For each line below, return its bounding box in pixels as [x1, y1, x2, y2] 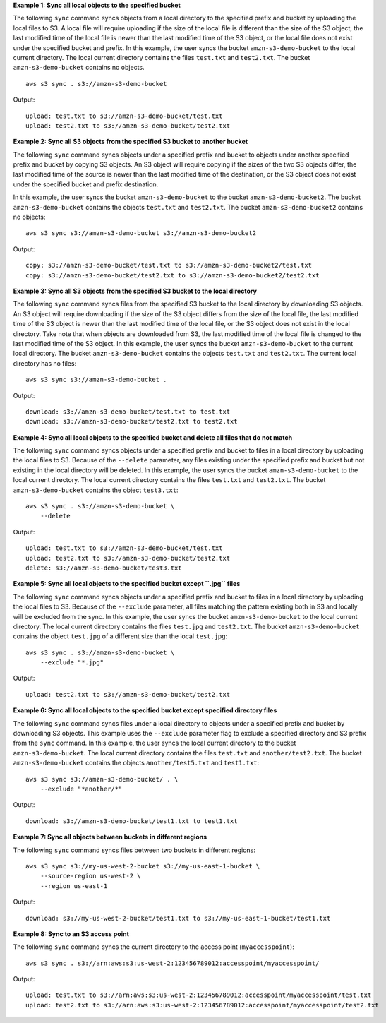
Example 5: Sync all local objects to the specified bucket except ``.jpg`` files [13, 580, 241, 588]
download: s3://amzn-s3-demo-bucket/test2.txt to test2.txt [25, 417, 238, 426]
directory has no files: [13, 359, 77, 367]
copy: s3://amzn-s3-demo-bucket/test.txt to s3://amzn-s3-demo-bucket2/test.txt [25, 261, 313, 270]
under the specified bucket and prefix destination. [13, 180, 159, 189]
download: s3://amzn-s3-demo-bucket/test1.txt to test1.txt [25, 817, 238, 825]
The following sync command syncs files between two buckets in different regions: [13, 846, 255, 854]
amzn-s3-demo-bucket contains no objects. [13, 64, 145, 72]
